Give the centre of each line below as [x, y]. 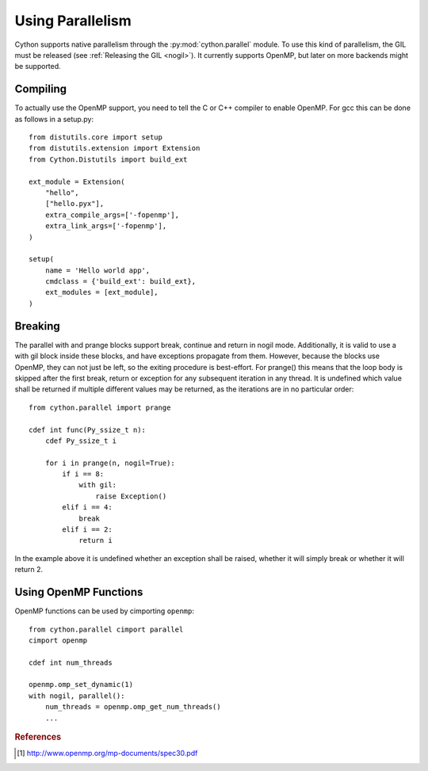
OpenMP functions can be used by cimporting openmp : [104, 611]
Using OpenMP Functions [79, 592]
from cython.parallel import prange [100, 407]
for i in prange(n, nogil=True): [110, 463]
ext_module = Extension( [77, 181]
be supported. [38, 67]
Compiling [41, 89]
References [38, 737]
